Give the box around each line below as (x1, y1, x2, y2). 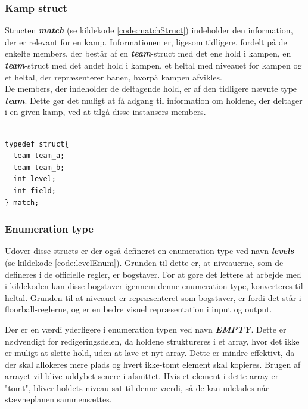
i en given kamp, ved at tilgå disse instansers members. (5, 106, 206, 118)
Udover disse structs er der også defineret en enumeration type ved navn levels (5, 244, 294, 257)
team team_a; (13, 151, 65, 160)
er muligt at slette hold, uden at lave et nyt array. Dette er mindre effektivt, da (5, 346, 295, 359)
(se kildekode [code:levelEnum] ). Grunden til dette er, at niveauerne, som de (5, 256, 284, 268)
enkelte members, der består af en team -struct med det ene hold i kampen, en (5, 47, 291, 60)
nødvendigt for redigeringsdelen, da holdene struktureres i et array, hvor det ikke (5, 334, 300, 347)
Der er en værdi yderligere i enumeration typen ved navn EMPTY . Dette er (5, 323, 287, 335)
